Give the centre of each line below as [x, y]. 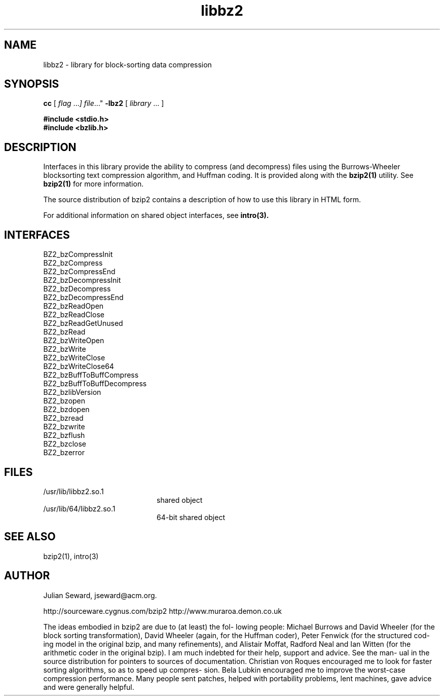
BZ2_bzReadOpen [73, 306]
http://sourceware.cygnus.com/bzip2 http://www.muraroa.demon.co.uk [162, 611]
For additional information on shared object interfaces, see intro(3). [156, 215]
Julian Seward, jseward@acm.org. [100, 595]
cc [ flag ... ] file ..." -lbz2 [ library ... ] [104, 103]
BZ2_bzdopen [66, 410]
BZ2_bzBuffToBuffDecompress [95, 384]
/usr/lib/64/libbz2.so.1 [79, 508]
